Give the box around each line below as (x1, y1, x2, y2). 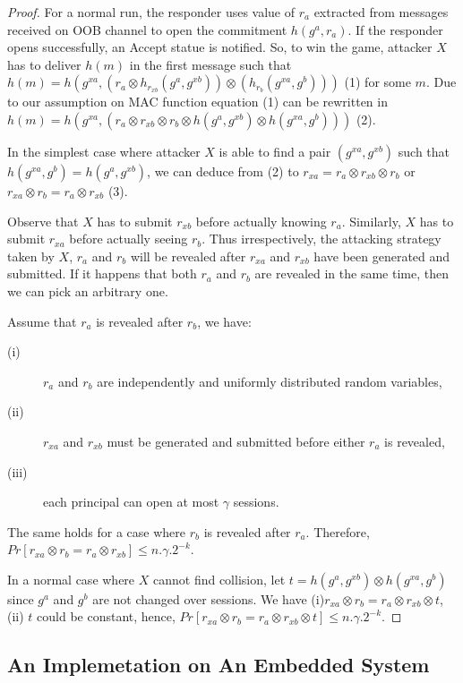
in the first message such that (129, 55, 292, 73)
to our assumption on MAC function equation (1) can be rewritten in (7, 92, 388, 111)
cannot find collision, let (152, 569, 286, 588)
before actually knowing (195, 211, 327, 230)
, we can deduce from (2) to (147, 161, 299, 180)
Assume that (7, 312, 77, 330)
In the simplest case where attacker (7, 141, 201, 160)
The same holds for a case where (7, 522, 185, 541)
